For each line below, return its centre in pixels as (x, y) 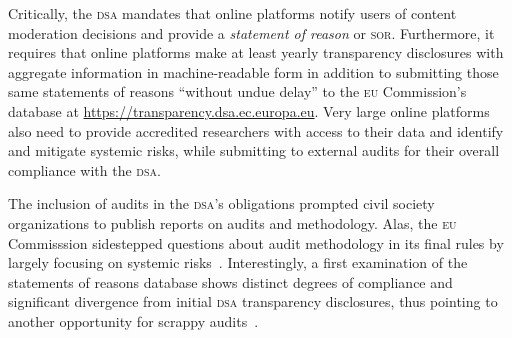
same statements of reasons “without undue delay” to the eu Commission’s (237, 91)
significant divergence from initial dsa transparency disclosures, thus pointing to (253, 301)
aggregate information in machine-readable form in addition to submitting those (253, 71)
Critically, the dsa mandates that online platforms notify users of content (232, 13)
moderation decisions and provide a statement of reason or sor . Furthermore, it (251, 32)
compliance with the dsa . (84, 169)
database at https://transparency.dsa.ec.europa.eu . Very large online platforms (249, 110)
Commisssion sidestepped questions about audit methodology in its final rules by (256, 242)
